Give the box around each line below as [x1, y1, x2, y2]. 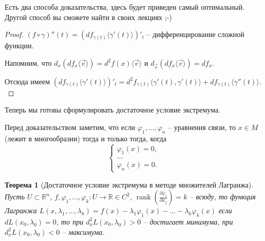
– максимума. [62, 226, 105, 237]
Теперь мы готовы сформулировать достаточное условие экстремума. [5, 104, 221, 115]
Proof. [5, 29, 24, 40]
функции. [5, 40, 34, 51]
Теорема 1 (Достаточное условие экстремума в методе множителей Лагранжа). [5, 179, 254, 190]
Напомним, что [5, 57, 52, 68]
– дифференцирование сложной [146, 29, 244, 40]
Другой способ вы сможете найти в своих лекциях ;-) [5, 11, 172, 22]
